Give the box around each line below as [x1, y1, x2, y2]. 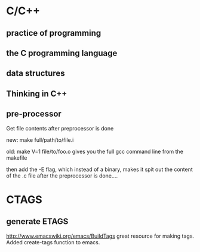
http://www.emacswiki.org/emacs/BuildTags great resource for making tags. [6, 232, 195, 239]
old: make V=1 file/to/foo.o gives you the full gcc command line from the [6, 148, 184, 155]
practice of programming [6, 28, 101, 38]
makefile [6, 154, 27, 161]
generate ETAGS [6, 216, 69, 227]
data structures [6, 69, 65, 79]
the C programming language [6, 48, 118, 58]
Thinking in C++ [6, 88, 67, 99]
